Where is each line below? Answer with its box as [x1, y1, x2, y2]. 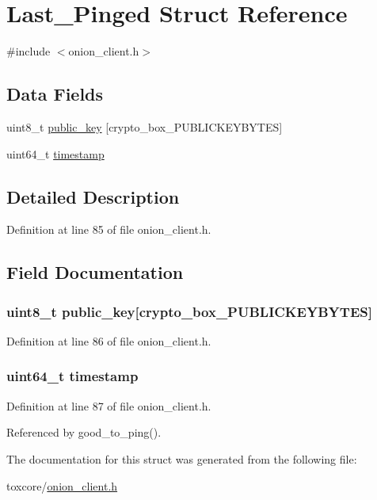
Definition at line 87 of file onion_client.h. [6, 397, 211, 414]
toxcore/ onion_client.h [6, 477, 118, 494]
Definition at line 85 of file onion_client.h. [6, 221, 211, 238]
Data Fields [6, 82, 104, 106]
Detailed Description [6, 184, 180, 208]
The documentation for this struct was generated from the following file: [6, 450, 357, 467]
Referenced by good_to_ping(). [6, 424, 162, 441]
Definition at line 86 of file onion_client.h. [6, 332, 211, 349]
